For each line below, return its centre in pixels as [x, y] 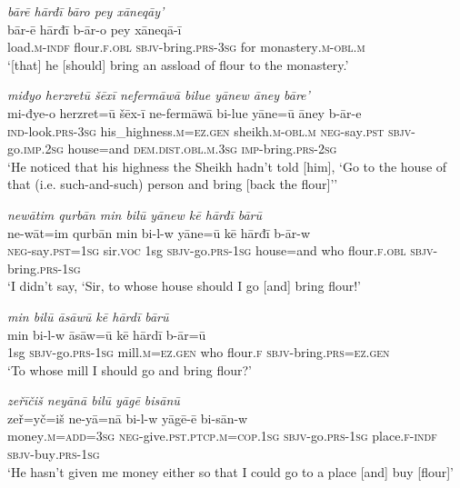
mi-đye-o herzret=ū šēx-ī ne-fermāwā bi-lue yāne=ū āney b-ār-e [185, 112]
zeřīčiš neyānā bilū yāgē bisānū [94, 400]
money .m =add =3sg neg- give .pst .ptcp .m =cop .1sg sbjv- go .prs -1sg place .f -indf [222, 436]
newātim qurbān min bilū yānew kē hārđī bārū [135, 214]
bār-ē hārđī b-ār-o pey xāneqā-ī [95, 29]
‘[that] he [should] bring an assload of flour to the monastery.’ [178, 64]
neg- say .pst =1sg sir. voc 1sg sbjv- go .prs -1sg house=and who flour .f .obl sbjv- [223, 250]
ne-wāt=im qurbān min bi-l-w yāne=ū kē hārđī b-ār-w [159, 232]
